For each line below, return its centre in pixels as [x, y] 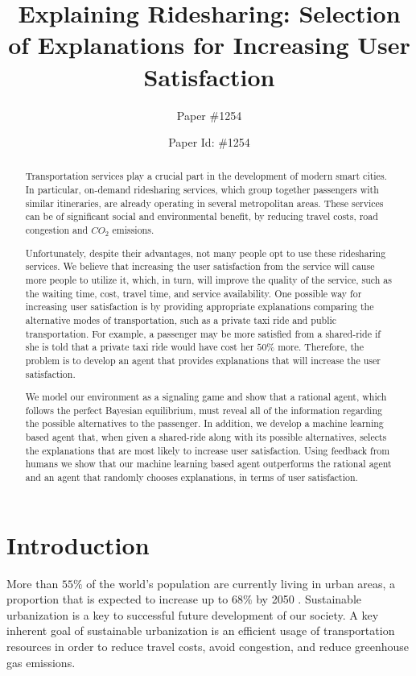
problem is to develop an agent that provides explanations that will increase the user [203, 360]
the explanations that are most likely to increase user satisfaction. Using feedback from [208, 450]
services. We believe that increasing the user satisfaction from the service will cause [200, 266]
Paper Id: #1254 [209, 142]
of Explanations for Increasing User [209, 45]
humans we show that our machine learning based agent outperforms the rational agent [208, 464]
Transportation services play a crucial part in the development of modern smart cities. [206, 176]
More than [33, 583]
